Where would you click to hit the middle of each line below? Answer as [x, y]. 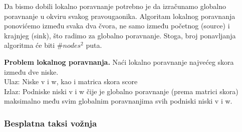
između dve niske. [31, 71]
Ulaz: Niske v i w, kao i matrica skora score [71, 81]
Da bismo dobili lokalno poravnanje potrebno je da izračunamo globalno [115, 6]
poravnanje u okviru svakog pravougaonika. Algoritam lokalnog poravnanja [120, 16]
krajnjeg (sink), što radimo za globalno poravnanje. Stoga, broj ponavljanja [120, 35]
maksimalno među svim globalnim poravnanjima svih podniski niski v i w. [118, 101]
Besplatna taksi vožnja [51, 123]
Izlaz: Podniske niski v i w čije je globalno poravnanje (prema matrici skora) [121, 91]
